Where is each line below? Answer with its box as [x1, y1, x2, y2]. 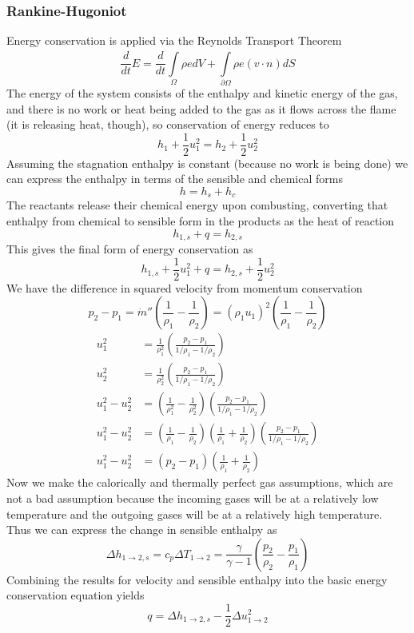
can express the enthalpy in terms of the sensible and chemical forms [6, 170, 343, 187]
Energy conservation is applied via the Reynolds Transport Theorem [6, 32, 342, 49]
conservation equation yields [6, 587, 145, 603]
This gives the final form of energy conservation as [6, 241, 253, 257]
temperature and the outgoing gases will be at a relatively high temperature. [6, 505, 383, 522]
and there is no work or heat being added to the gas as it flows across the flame [6, 100, 396, 117]
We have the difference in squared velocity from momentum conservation [6, 279, 363, 296]
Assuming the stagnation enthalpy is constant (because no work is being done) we [6, 154, 408, 171]
